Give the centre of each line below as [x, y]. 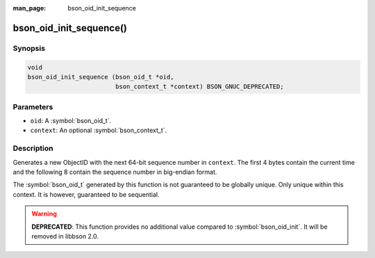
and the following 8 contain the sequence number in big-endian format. [115, 172]
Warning [44, 214]
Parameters [33, 106]
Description [33, 148]
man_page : [30, 8]
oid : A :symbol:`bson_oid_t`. [71, 121]
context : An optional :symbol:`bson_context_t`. [99, 130]
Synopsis [29, 48]
